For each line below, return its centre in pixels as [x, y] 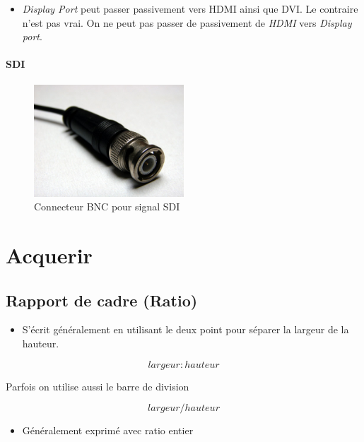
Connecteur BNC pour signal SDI [107, 207]
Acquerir [49, 255]
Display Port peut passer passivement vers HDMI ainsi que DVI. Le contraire [190, 8]
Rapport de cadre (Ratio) [102, 300]
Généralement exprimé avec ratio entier [108, 430]
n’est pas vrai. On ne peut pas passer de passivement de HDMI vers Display [187, 22]
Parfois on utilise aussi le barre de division [98, 386]
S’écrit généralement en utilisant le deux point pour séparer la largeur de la [186, 329]
